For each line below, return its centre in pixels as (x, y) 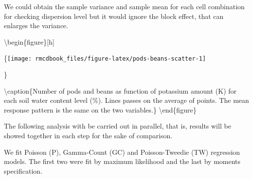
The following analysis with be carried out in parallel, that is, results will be (117, 126)
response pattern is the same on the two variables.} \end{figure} (100, 109)
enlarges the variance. (36, 25)
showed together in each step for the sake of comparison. (88, 135)
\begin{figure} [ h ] (29, 41)
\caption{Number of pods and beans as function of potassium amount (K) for (120, 90)
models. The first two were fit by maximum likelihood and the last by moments (122, 161)
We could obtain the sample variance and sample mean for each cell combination (124, 6)
